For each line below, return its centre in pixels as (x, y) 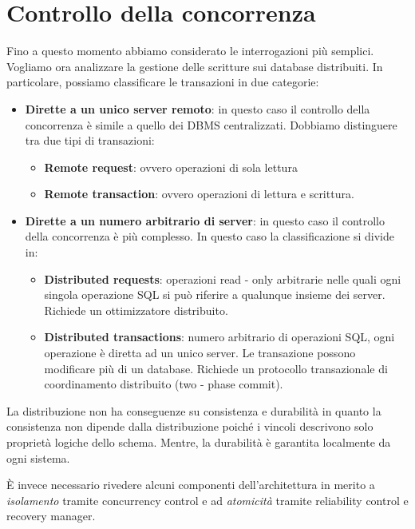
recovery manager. (51, 516)
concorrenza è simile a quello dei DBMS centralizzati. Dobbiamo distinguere (211, 124)
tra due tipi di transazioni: (90, 140)
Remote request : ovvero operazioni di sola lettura (171, 167)
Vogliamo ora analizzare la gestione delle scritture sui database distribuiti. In (195, 66)
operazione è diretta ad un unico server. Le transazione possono (200, 353)
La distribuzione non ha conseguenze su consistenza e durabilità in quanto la (194, 410)
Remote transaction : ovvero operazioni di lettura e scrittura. (199, 194)
